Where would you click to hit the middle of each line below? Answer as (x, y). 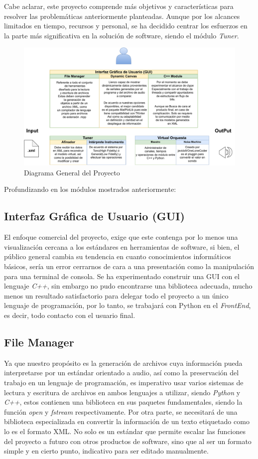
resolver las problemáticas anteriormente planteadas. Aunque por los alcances (122, 16)
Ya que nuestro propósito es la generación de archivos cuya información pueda (123, 363)
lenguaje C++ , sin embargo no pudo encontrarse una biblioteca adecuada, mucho (128, 286)
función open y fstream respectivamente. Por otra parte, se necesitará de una (121, 411)
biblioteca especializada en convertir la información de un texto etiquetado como (127, 421)
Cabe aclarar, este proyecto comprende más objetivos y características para (119, 6)
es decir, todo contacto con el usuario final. (70, 315)
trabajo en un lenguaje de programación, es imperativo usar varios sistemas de (124, 382)
